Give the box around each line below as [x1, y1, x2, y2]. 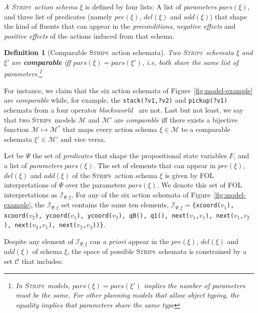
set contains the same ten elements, [61, 199, 169, 210]
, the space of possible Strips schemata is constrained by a [67, 246, 247, 256]
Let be [4, 150, 24, 161]
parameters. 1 [4, 67, 42, 79]
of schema [32, 246, 63, 256]
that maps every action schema [63, 124, 157, 134]
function [4, 124, 29, 134]
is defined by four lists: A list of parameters [85, 1, 217, 11]
